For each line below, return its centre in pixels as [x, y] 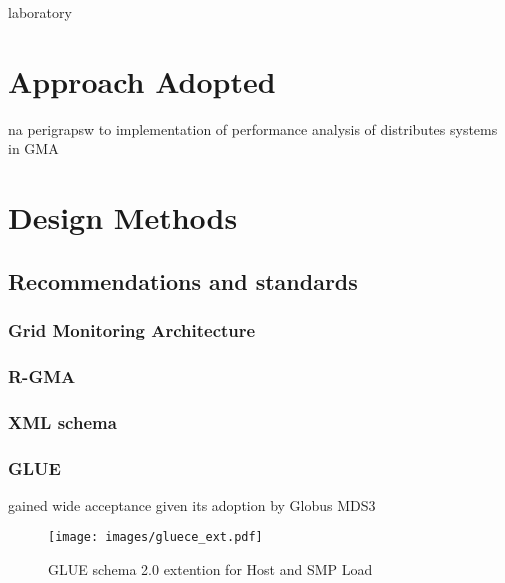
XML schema [62, 421]
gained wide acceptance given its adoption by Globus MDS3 [192, 504]
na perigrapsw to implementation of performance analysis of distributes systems [253, 128]
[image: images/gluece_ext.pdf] [155, 537]
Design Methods [123, 217]
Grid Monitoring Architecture [132, 329]
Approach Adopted [142, 80]
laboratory [40, 12]
